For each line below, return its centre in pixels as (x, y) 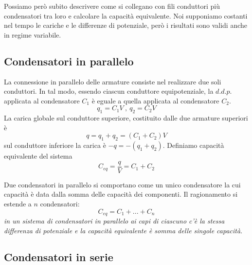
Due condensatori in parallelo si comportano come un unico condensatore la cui (122, 184)
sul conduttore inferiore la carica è (55, 145)
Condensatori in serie (59, 256)
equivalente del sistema (38, 156)
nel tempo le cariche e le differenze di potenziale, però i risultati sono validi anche (126, 25)
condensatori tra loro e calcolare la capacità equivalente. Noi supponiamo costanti (126, 15)
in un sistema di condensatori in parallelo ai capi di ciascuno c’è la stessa (114, 221)
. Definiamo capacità (193, 145)
